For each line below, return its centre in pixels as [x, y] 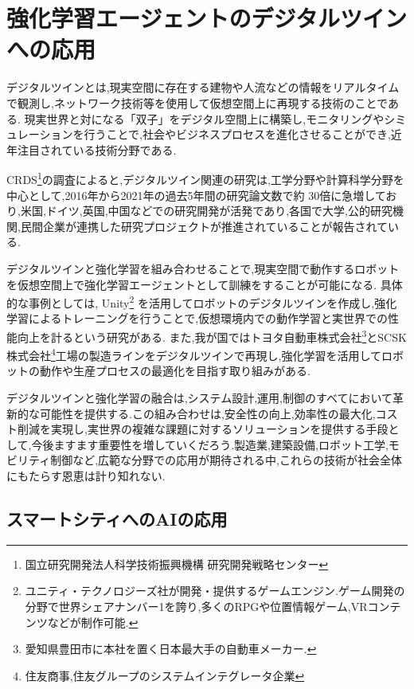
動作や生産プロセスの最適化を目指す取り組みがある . [175, 371]
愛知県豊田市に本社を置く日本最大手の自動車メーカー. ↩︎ [171, 649]
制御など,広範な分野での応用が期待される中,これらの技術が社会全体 [226, 460]
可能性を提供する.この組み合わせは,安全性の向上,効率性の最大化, [207, 413]
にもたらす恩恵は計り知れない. [86, 476]
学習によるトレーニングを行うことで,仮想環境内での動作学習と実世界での [197, 318]
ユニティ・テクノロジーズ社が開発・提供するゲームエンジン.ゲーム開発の [215, 591]
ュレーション [40, 134]
